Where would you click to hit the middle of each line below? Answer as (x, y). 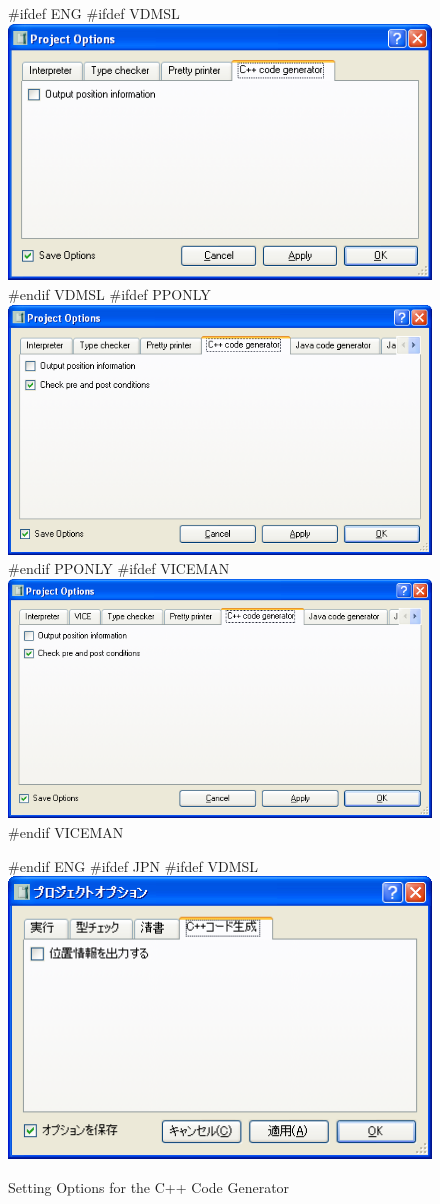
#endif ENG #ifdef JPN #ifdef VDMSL (133, 865)
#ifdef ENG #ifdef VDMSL (94, 13)
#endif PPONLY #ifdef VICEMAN (119, 568)
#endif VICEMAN (66, 832)
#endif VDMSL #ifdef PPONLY (109, 294)
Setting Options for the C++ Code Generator (149, 1186)
